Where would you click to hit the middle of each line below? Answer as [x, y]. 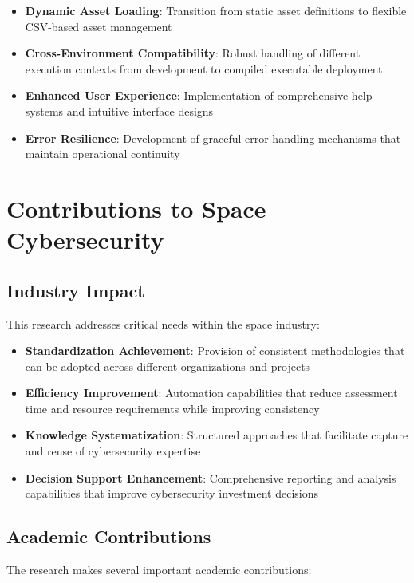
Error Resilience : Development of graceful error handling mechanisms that [213, 138]
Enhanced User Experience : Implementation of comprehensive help [199, 95]
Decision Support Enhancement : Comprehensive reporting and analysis [211, 477]
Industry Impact [76, 290]
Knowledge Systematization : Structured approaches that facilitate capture [217, 435]
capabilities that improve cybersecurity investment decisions [172, 493]
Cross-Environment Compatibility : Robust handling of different [193, 53]
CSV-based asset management [99, 26]
